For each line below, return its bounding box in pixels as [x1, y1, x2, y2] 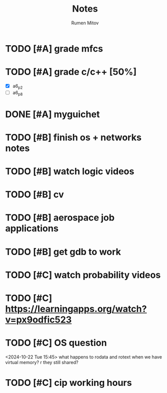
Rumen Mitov [71, 20, 99, 26]
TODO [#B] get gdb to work [5, 246, 121, 258]
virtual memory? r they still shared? [5, 359, 78, 365]
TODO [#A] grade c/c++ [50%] [5, 66, 137, 78]
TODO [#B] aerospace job [5, 212, 115, 224]
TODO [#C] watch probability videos [5, 269, 161, 280]
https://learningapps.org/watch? [5, 303, 147, 314]
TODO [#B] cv [5, 189, 64, 200]
